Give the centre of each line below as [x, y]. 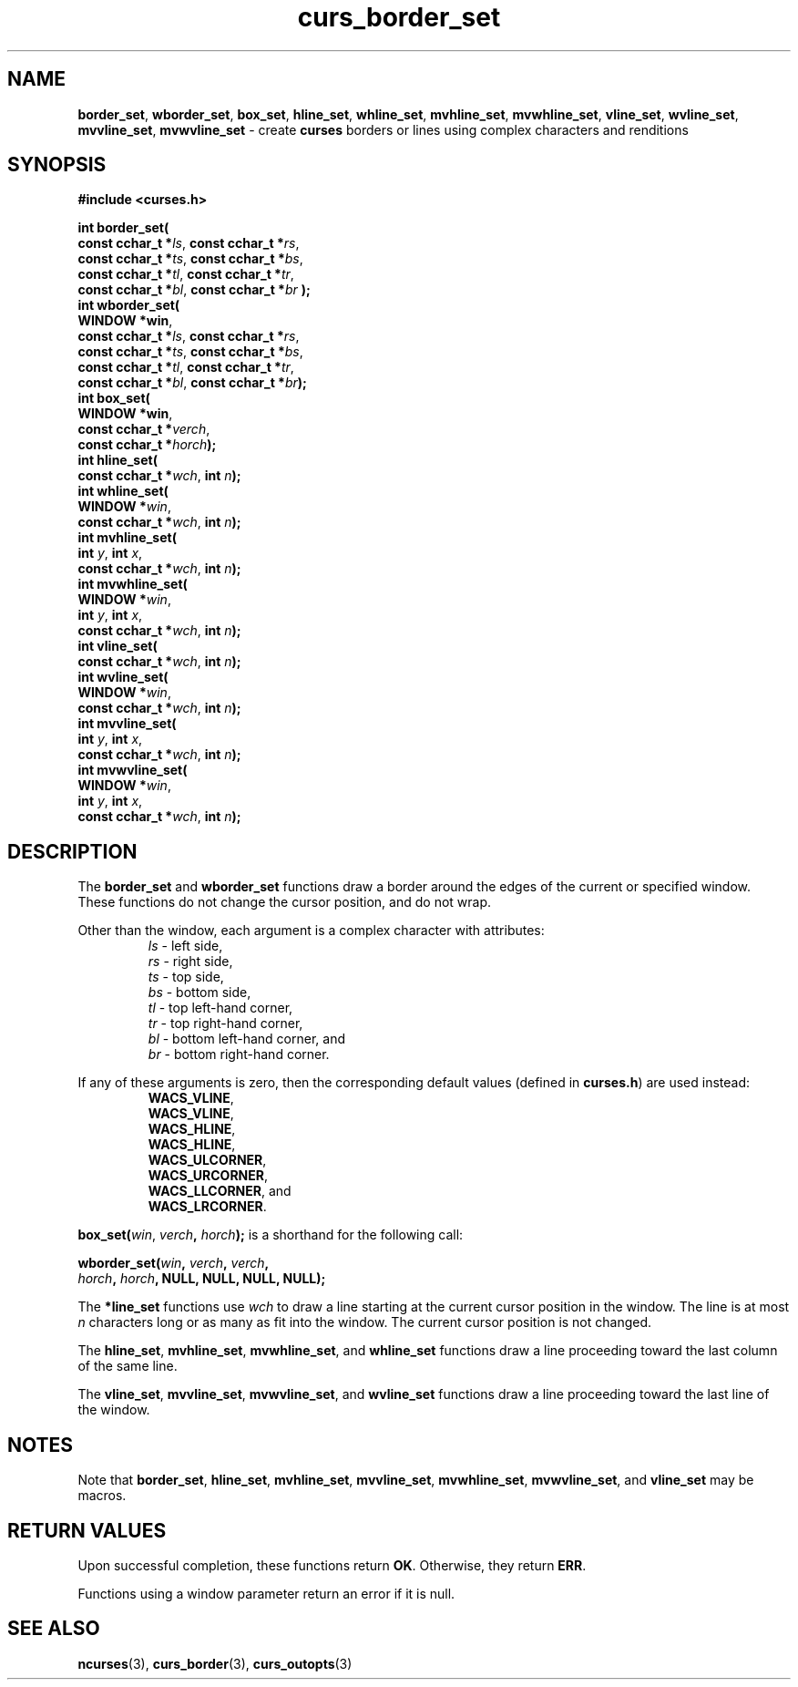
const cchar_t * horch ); [147, 445]
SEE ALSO [54, 1629]
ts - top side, [186, 977]
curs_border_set [399, 17]
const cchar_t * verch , [144, 429]
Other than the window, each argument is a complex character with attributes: [311, 931]
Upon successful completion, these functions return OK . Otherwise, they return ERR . [332, 1565]
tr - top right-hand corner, [225, 1024]
